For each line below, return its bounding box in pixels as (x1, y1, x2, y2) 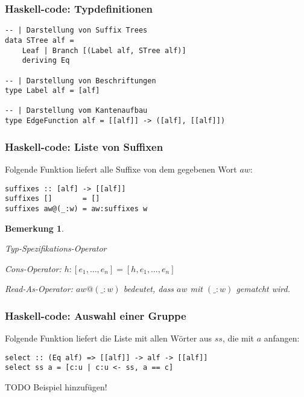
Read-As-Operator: (5, 282, 73, 295)
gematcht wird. (236, 282, 291, 295)
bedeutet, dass (123, 282, 174, 295)
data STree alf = (5, 36, 74, 45)
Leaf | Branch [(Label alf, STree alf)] (22, 46, 186, 55)
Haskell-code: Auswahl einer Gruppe (5, 308, 186, 323)
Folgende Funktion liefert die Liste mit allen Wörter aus (5, 332, 212, 345)
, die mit (222, 332, 255, 345)
